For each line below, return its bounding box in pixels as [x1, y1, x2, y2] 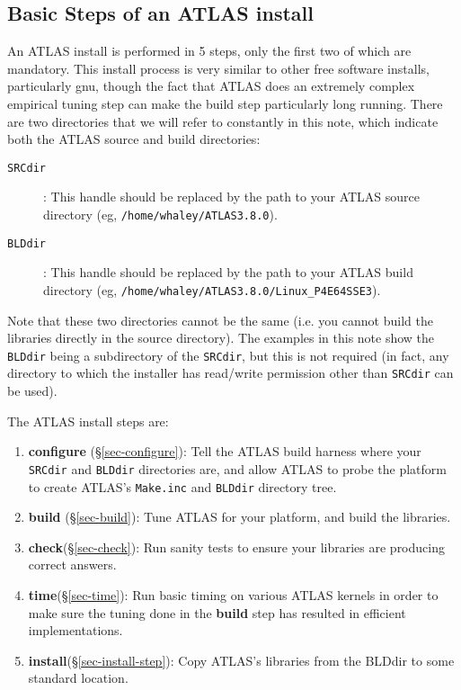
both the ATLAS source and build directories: [7, 130, 261, 148]
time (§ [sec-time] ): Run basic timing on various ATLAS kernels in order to [28, 585, 439, 604]
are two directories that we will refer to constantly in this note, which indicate [7, 112, 439, 130]
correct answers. [28, 555, 117, 574]
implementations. [28, 621, 123, 640]
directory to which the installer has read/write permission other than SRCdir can [7, 363, 454, 382]
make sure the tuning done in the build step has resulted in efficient [28, 603, 406, 622]
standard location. [28, 668, 129, 687]
